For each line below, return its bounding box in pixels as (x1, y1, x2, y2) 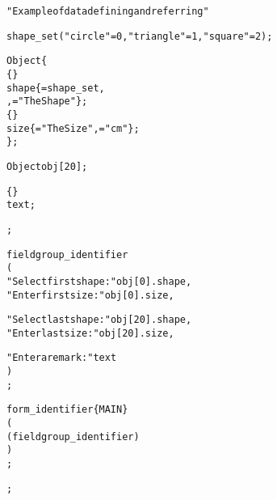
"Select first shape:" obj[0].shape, (6, 275, 192, 287)
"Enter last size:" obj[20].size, (6, 327, 174, 339)
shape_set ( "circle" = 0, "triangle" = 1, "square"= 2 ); (6, 30, 273, 42)
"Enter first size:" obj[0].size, (6, 289, 174, 301)
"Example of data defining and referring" (6, 6, 209, 17)
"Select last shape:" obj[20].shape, (6, 314, 192, 326)
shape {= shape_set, (6, 82, 105, 94)
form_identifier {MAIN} (6, 404, 128, 416)
